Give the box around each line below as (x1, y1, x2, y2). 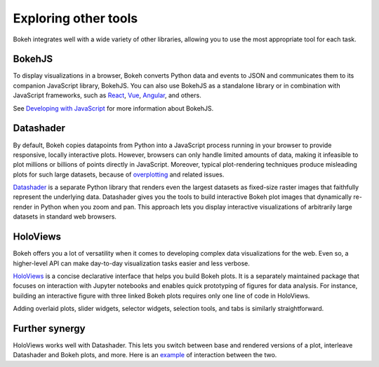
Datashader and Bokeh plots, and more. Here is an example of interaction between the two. (13, 351, 277, 359)
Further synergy (13, 322, 86, 334)
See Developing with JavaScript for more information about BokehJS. (13, 104, 214, 112)
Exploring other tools (13, 11, 138, 26)
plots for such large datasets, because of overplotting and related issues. (13, 170, 225, 179)
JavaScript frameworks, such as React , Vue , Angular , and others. (13, 91, 201, 99)
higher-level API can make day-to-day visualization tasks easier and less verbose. (13, 259, 251, 268)
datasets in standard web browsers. (13, 212, 117, 221)
